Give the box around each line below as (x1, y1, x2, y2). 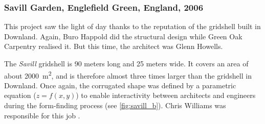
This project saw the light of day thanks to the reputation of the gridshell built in (4, 21, 261, 32)
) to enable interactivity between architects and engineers (76, 90, 256, 101)
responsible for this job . (4, 110, 80, 120)
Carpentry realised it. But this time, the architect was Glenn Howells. (4, 41, 223, 52)
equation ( (4, 90, 36, 101)
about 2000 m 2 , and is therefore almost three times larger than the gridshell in (4, 68, 252, 81)
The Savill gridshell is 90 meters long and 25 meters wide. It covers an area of (4, 58, 249, 68)
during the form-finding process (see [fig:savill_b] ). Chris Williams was (4, 100, 226, 111)
